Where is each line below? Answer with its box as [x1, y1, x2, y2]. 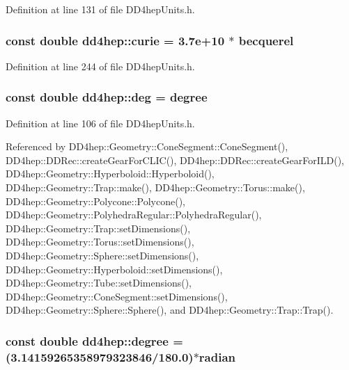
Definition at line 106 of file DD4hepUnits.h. [6, 115, 195, 130]
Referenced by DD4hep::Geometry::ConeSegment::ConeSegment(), [6, 139, 288, 154]
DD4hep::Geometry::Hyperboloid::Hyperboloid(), [6, 166, 215, 181]
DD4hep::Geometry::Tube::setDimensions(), [6, 275, 192, 290]
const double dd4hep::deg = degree [6, 88, 208, 106]
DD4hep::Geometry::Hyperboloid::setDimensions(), [6, 262, 223, 276]
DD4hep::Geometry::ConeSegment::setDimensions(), [6, 289, 228, 303]
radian [199, 348, 235, 365]
